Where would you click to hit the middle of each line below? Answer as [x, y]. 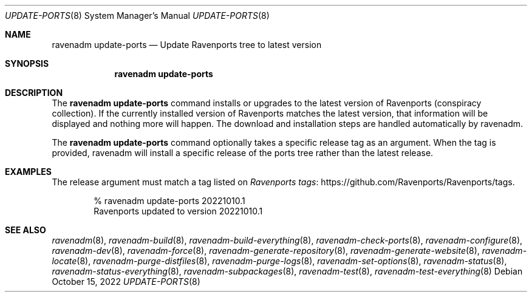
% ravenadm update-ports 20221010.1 [169, 201]
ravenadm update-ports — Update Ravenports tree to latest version [187, 45]
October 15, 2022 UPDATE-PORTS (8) [126, 282]
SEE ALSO [26, 230]
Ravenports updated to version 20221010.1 [178, 211]
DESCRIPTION [34, 93]
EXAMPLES [28, 172]
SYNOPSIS [27, 63]
